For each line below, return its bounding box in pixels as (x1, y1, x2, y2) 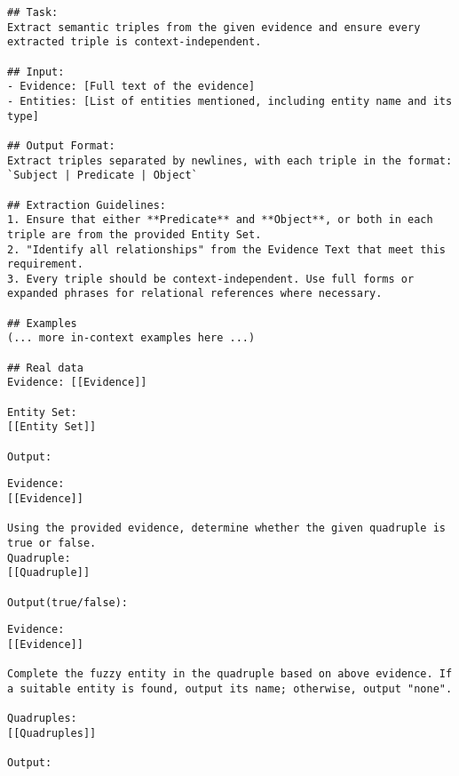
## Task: (7, 6, 59, 19)
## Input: (7, 65, 65, 78)
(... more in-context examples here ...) (7, 332, 256, 345)
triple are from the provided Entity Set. (7, 228, 262, 241)
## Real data (7, 361, 83, 374)
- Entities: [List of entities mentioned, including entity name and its (7, 94, 453, 108)
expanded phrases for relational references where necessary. (7, 287, 383, 300)
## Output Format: (7, 139, 115, 152)
